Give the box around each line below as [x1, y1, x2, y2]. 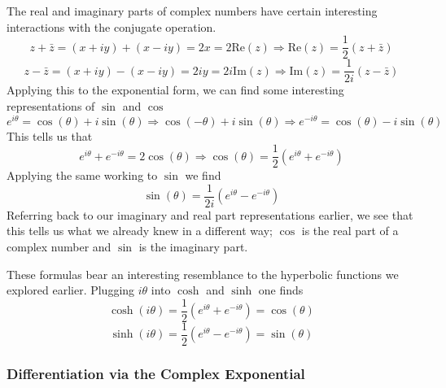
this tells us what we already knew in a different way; [7, 222, 273, 239]
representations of [7, 97, 95, 114]
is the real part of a [301, 222, 399, 239]
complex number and [7, 238, 111, 255]
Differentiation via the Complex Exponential [7, 363, 305, 383]
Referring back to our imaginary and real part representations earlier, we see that [7, 206, 413, 223]
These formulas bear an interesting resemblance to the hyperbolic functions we [7, 265, 399, 282]
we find [185, 167, 221, 184]
